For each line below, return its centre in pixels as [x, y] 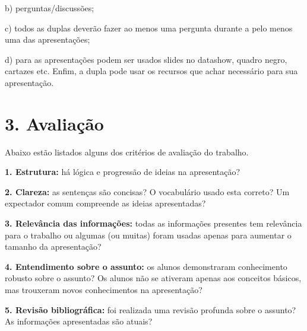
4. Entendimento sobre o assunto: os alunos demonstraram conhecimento [146, 266]
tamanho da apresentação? [53, 246]
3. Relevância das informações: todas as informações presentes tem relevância [153, 223]
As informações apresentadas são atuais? [79, 321]
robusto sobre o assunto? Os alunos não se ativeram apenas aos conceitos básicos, [153, 278]
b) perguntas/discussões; [50, 8]
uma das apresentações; [48, 39]
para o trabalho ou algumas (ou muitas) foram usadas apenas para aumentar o [148, 235]
